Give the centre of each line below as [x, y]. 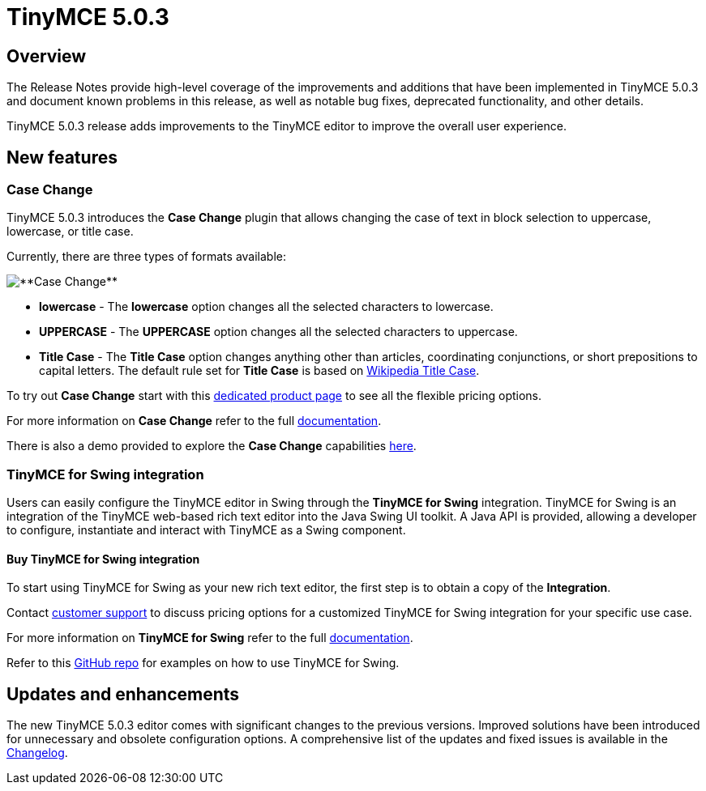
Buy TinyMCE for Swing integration [103, 559]
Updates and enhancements [123, 694]
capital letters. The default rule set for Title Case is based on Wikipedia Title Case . [259, 371]
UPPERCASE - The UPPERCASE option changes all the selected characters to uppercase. [278, 332]
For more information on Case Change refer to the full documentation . [194, 421]
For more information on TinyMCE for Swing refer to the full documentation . [210, 638]
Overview [47, 56]
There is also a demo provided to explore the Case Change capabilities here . [212, 446]
